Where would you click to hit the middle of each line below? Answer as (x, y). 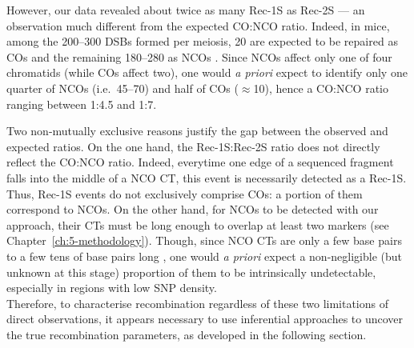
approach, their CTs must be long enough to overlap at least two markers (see (198, 224)
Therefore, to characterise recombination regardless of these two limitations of (198, 303)
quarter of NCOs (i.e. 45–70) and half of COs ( (123, 88)
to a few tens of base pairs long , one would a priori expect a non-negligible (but (204, 256)
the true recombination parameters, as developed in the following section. (187, 334)
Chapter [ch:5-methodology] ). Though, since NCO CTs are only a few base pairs (204, 240)
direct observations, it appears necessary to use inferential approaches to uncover (205, 319)
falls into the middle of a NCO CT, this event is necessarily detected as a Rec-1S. (207, 177)
